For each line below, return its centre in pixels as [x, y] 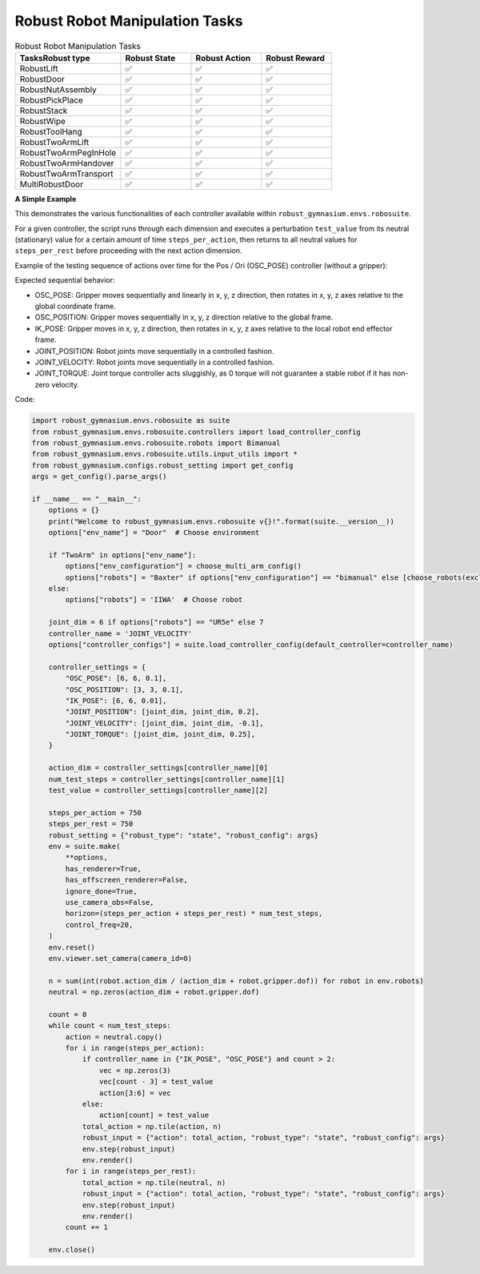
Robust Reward [295, 58]
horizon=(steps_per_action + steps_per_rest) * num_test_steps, [194, 914]
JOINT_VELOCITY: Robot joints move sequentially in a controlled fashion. [155, 362]
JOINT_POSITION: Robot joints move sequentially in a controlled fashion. [154, 351]
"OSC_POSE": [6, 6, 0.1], [116, 678]
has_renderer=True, [103, 868]
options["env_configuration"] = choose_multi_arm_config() [184, 566]
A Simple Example [46, 199]
